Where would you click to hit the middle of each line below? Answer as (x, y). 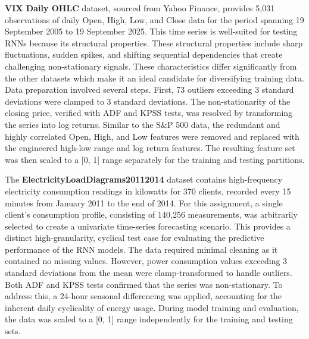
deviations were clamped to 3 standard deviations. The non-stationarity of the (148, 101)
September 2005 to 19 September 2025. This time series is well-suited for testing (151, 31)
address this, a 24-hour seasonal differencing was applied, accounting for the (143, 296)
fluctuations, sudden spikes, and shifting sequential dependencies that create (144, 54)
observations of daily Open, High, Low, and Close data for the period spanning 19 (154, 19)
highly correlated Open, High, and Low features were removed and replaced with (152, 136)
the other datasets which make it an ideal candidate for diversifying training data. (154, 78)
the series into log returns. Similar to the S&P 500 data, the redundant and (143, 124)
